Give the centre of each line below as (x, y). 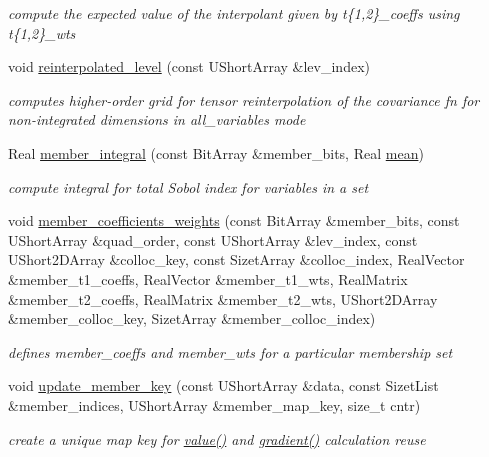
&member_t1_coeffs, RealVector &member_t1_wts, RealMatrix (208, 278)
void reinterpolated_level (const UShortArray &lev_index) (189, 66)
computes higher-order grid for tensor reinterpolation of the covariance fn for (244, 99)
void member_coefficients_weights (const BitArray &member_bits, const (234, 220)
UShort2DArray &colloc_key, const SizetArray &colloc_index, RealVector (236, 259)
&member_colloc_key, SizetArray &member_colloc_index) (192, 318)
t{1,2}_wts (42, 32)
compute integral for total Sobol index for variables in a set (188, 186)
